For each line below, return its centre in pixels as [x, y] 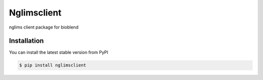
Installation [26, 41]
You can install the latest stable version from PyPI [59, 52]
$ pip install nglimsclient [53, 65]
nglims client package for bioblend [44, 27]
